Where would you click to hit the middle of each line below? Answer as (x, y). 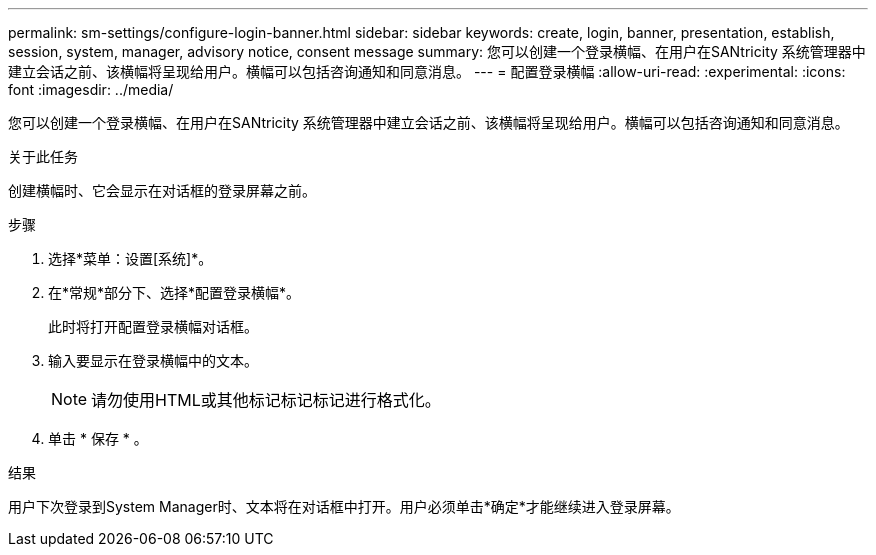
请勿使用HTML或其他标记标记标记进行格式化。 (266, 400)
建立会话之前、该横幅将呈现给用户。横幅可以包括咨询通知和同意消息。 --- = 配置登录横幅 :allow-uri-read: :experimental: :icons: (427, 71)
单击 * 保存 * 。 (98, 438)
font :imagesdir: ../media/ (91, 89)
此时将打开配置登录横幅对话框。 (153, 326)
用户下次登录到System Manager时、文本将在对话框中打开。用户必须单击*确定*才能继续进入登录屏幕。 (344, 506)
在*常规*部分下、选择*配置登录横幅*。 (174, 292)
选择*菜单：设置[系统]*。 (130, 258)
